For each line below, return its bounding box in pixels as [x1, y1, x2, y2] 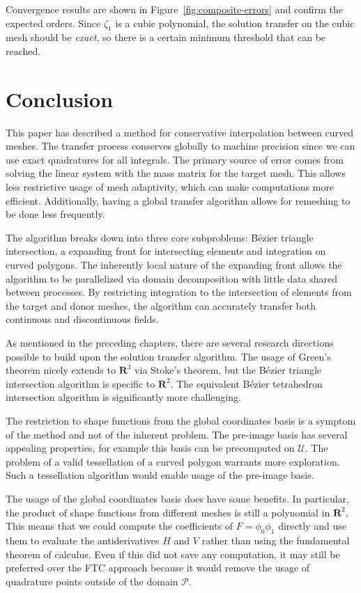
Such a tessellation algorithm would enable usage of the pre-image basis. [6, 468, 314, 482]
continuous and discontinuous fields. [6, 312, 159, 326]
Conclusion [6, 84, 114, 113]
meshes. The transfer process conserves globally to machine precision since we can [6, 139, 355, 153]
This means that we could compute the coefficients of [6, 519, 233, 533]
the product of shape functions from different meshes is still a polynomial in [6, 505, 330, 519]
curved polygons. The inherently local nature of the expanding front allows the [6, 258, 342, 272]
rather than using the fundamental [201, 532, 350, 547]
